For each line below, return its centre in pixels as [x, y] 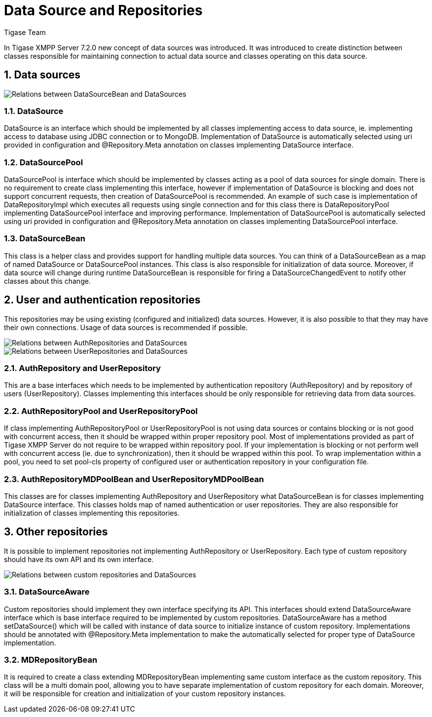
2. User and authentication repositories [102, 300]
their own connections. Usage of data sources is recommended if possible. [126, 327]
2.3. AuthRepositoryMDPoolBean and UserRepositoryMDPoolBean [134, 479]
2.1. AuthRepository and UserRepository [83, 368]
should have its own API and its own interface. [79, 559]
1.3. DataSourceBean [45, 239]
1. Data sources [42, 75]
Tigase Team [25, 32]
